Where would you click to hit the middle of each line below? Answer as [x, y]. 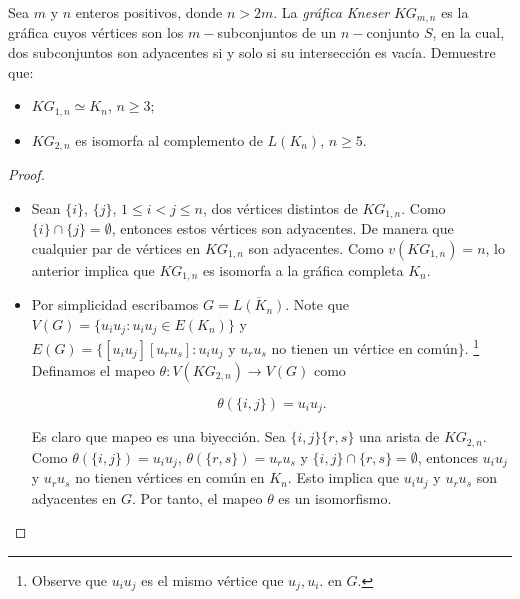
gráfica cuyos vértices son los [96, 32]
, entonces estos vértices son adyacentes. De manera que [282, 228]
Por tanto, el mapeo [201, 497]
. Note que [317, 304]
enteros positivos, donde [149, 12]
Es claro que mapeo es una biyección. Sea [158, 436]
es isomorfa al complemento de [169, 139]
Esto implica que [347, 477]
